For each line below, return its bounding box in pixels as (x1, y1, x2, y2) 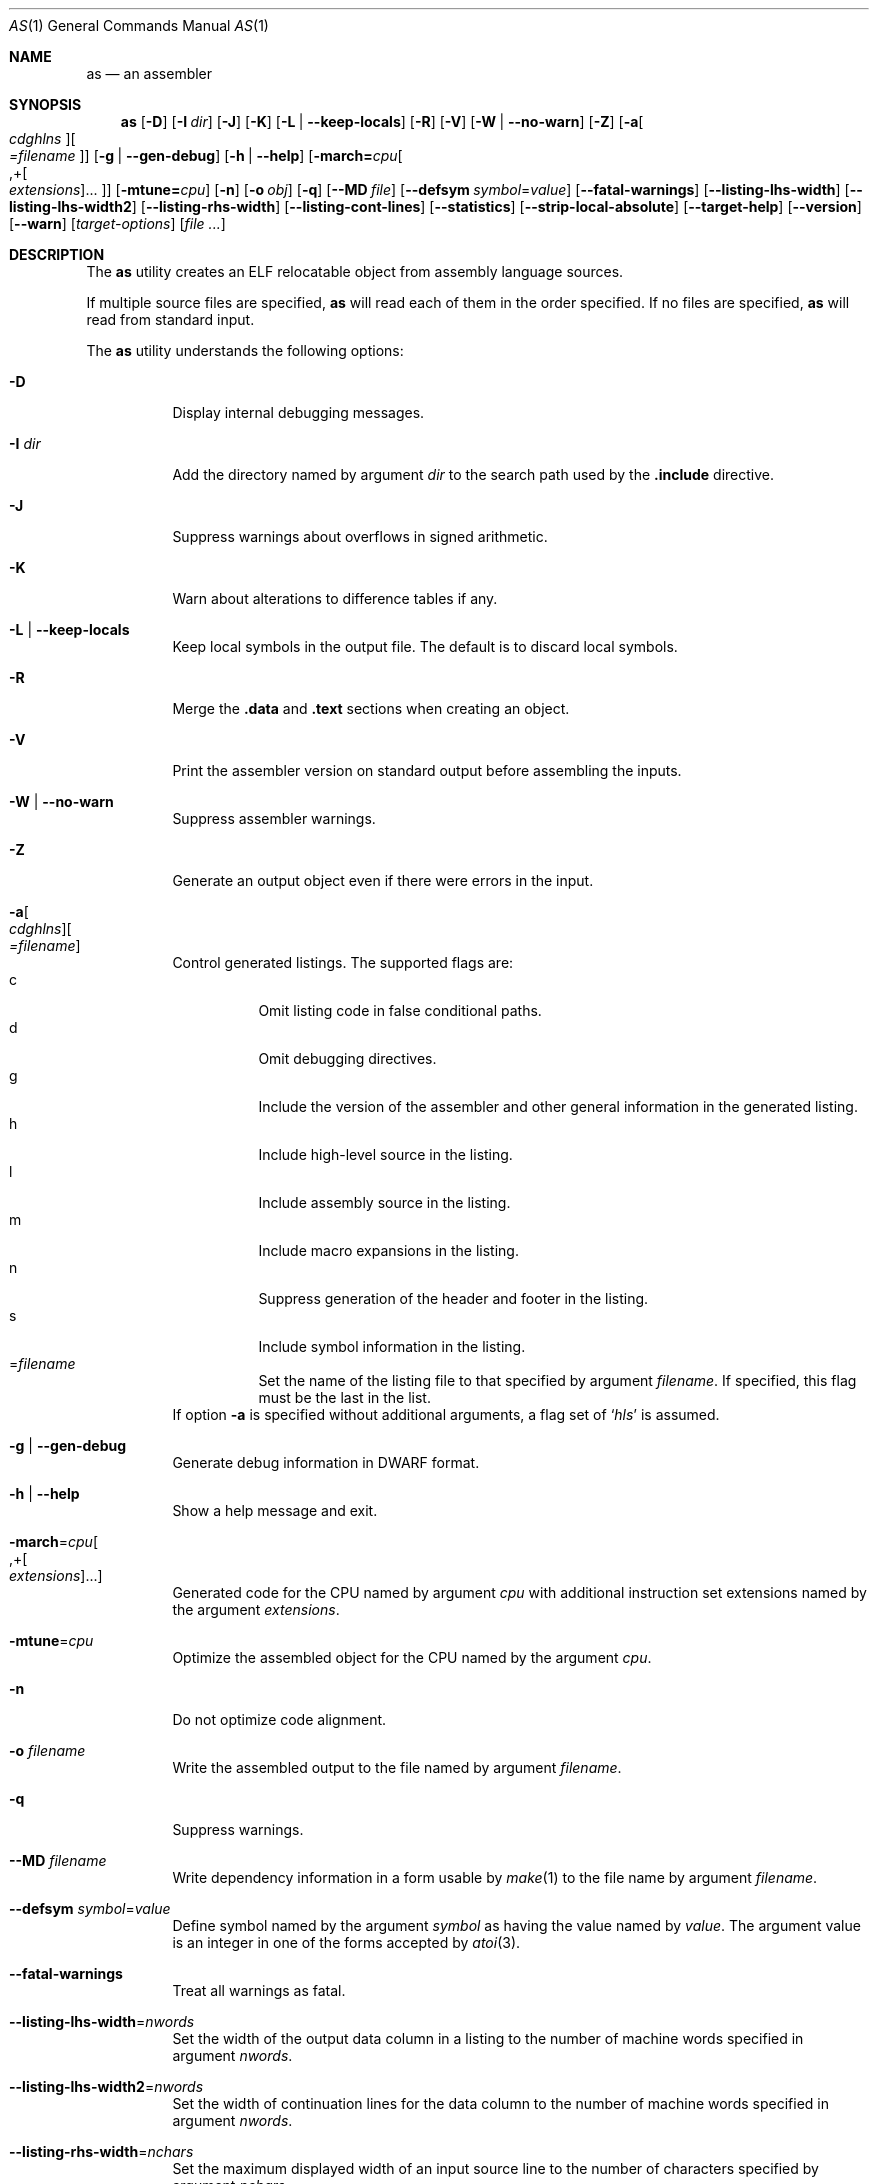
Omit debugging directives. (258, 1050, 437, 1067)
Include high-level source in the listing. (258, 1146, 513, 1163)
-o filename (9, 1742, 86, 1759)
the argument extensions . (172, 1601, 340, 1618)
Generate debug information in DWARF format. (172, 1454, 480, 1471)
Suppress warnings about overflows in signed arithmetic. (172, 528, 548, 545)
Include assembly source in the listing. (258, 1194, 511, 1211)
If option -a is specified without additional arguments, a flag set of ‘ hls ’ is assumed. (172, 1406, 720, 1423)
